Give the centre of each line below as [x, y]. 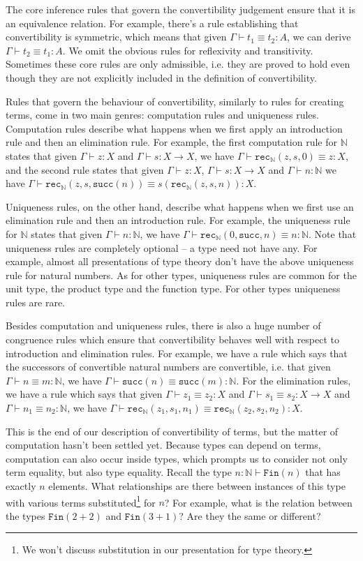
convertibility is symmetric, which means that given [116, 37]
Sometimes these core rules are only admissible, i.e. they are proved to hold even [178, 64]
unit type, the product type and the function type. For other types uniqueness [173, 289]
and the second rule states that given [85, 169]
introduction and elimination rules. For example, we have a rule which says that [177, 353]
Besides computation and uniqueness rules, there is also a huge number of [163, 326]
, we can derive [319, 37]
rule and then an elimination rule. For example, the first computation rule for [172, 142]
